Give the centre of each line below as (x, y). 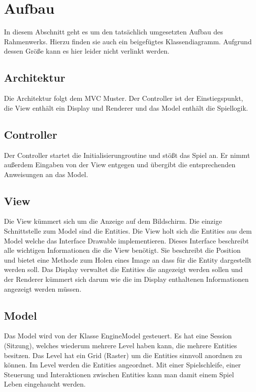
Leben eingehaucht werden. (45, 384)
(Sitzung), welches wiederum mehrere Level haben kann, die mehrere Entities (121, 346)
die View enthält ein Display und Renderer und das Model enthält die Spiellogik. (126, 107)
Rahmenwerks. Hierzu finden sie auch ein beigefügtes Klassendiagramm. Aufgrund (128, 41)
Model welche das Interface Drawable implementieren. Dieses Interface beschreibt (127, 240)
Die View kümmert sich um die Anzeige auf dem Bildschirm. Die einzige (113, 221)
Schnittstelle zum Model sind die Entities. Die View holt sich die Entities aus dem (128, 231)
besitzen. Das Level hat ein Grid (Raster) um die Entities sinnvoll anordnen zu (123, 355)
